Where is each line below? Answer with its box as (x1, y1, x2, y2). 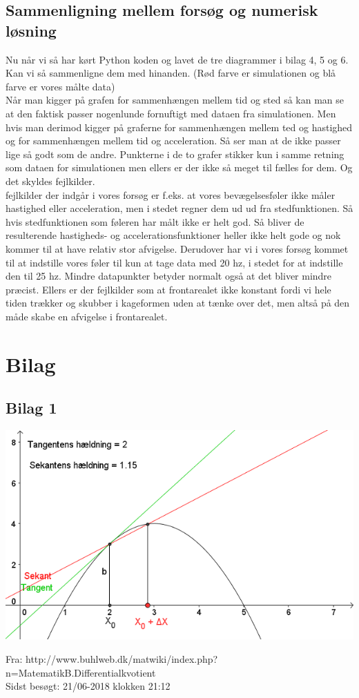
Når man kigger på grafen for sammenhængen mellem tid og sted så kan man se (6, 93, 345, 107)
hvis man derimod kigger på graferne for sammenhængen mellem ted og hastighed (6, 119, 353, 134)
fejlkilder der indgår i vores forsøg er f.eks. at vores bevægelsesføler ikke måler (6, 187, 336, 202)
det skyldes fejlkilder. (6, 173, 95, 188)
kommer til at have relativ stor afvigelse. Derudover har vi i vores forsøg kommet (6, 241, 349, 255)
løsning (6, 19, 57, 41)
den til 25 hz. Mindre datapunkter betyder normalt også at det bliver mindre (6, 269, 332, 283)
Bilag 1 (6, 397, 57, 418)
